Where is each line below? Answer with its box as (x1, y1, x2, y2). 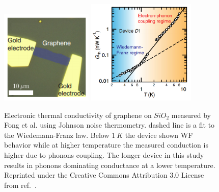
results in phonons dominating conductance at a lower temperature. (4, 159, 215, 170)
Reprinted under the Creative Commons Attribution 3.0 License (4, 170, 204, 180)
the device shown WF (125, 129, 193, 140)
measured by (171, 109, 211, 120)
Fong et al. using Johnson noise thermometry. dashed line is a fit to (4, 119, 215, 130)
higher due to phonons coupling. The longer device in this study (4, 149, 204, 160)
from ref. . (4, 179, 37, 190)
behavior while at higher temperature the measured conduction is (4, 139, 208, 150)
